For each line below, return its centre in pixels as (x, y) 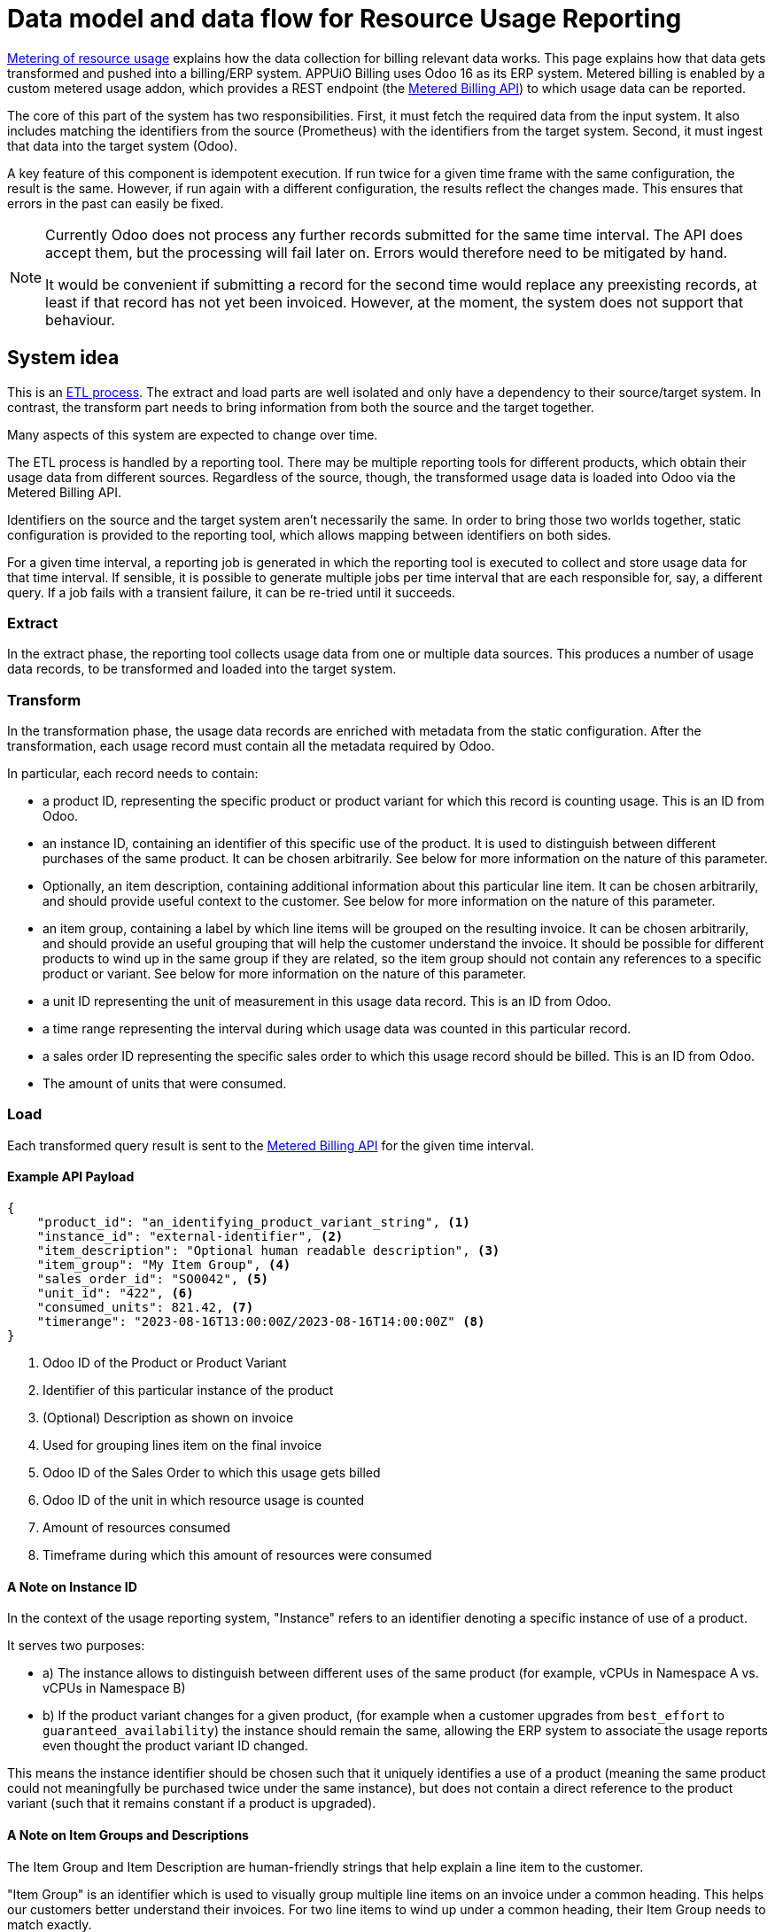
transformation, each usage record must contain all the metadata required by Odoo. (251, 746)
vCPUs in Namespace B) (114, 1688)
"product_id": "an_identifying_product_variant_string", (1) (253, 1223)
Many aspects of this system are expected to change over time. (193, 434)
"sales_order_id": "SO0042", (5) (153, 1279)
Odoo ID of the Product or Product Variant (165, 1363)
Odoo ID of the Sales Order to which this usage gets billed (212, 1473)
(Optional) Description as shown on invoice (168, 1418)
